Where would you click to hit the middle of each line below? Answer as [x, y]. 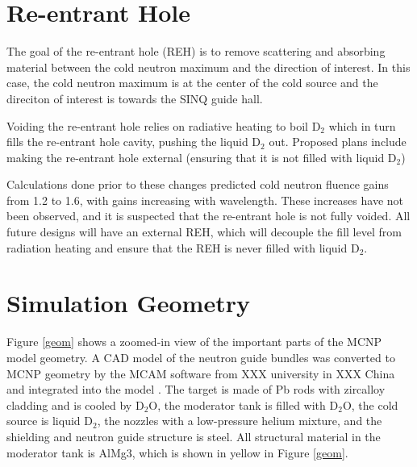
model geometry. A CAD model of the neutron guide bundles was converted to [201, 357]
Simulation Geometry [128, 303]
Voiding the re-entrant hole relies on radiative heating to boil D [164, 125]
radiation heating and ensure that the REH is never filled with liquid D [183, 247]
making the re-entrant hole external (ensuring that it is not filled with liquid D [202, 157]
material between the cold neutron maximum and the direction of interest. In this [208, 67]
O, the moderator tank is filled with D [244, 404]
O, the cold [370, 404]
